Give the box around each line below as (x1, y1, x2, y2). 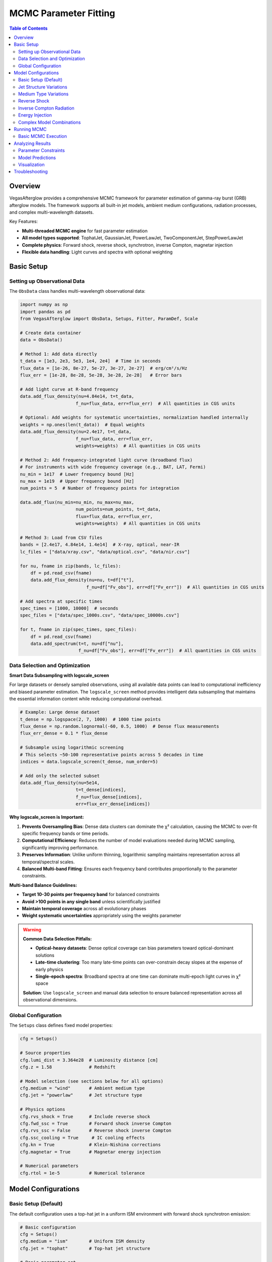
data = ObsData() (20, 337, 63, 343)
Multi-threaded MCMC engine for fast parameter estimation (22, 228, 148, 234)
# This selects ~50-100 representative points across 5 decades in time (20, 752, 203, 757)
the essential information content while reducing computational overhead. (9, 696, 163, 702)
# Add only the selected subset (20, 773, 100, 778)
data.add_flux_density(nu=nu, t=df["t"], (30, 577, 134, 583)
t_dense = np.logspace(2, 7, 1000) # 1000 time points (20, 716, 161, 722)
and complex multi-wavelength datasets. (9, 209, 94, 216)
